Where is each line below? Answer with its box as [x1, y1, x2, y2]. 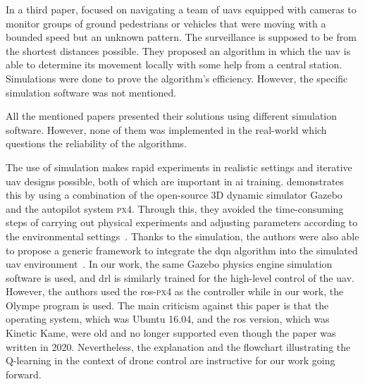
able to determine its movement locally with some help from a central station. [6, 57, 342, 72]
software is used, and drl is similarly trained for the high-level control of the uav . [6, 270, 354, 285]
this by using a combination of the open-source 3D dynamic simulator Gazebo [6, 187, 342, 202]
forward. [6, 366, 42, 381]
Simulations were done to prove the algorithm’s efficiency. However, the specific [6, 70, 348, 85]
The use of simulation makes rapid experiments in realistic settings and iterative [6, 159, 352, 174]
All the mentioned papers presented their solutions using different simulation [6, 109, 338, 123]
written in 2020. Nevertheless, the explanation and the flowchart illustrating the [6, 339, 351, 354]
